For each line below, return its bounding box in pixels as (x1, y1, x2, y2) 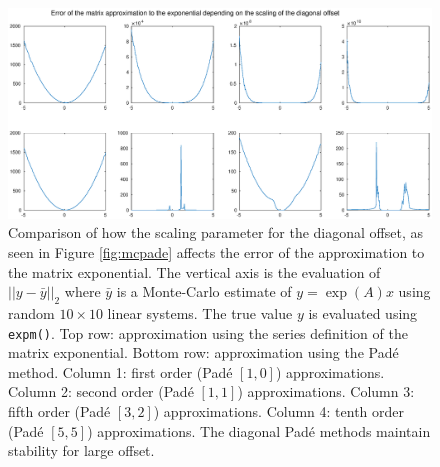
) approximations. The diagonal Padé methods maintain (87, 420, 431, 441)
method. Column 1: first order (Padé (8, 361, 233, 382)
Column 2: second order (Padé (8, 381, 194, 402)
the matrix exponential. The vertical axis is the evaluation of (8, 261, 381, 282)
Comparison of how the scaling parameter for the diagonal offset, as (8, 222, 424, 243)
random (8, 302, 55, 323)
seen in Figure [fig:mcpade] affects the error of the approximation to (8, 241, 425, 262)
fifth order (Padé (8, 400, 111, 421)
